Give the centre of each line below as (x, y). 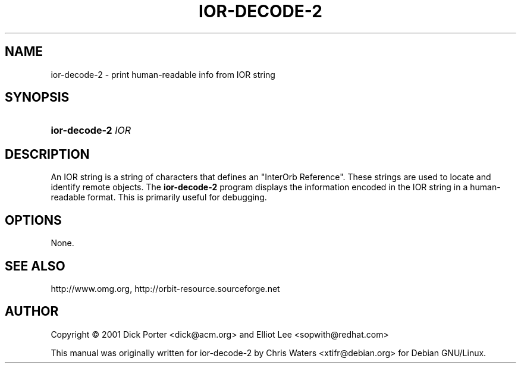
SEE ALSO (35, 266)
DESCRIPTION (47, 154)
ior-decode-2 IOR (91, 130)
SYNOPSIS (37, 97)
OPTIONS (33, 220)
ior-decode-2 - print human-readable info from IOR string (163, 74)
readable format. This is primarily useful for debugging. (159, 197)
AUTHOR (32, 312)
